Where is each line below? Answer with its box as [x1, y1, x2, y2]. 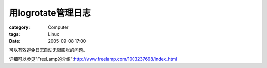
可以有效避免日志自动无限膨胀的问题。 [9, 47, 88, 53]
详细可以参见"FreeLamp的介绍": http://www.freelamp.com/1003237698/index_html [9, 56, 177, 62]
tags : [9, 31, 20, 37]
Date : [9, 38, 21, 44]
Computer [48, 24, 69, 30]
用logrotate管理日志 [9, 7, 91, 18]
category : [9, 24, 30, 30]
